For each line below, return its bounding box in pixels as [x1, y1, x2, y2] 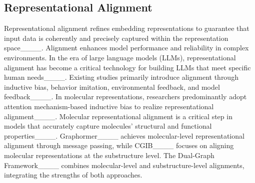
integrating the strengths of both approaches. [4, 170, 142, 180]
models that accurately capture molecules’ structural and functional [4, 121, 212, 131]
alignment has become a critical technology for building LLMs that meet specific [4, 62, 251, 72]
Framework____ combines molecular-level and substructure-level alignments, [4, 160, 244, 170]
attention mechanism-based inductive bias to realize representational [4, 101, 214, 111]
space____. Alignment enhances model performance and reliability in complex [4, 42, 249, 53]
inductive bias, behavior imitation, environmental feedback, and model [4, 81, 220, 92]
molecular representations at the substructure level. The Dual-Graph [4, 150, 214, 160]
